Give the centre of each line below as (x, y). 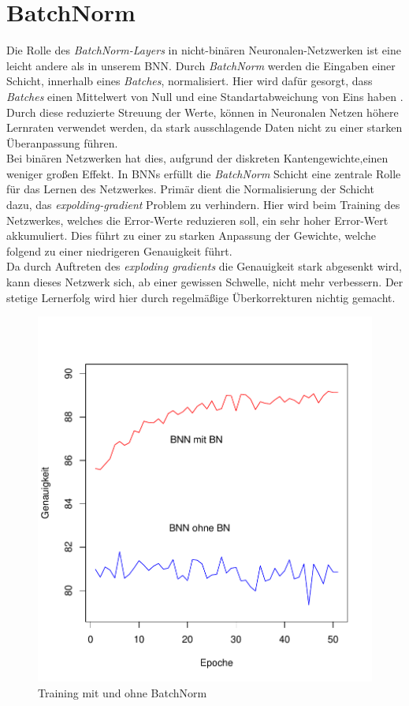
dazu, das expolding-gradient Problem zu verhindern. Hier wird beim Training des (203, 205)
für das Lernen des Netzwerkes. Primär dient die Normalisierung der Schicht (190, 189)
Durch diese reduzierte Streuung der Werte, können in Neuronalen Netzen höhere (203, 112)
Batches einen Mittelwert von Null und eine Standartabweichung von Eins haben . (205, 96)
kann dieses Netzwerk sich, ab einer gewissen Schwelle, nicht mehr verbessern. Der (205, 282)
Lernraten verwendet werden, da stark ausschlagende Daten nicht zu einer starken (204, 127)
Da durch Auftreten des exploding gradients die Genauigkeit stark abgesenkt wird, (204, 266)
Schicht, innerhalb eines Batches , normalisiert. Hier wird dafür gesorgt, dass (190, 81)
